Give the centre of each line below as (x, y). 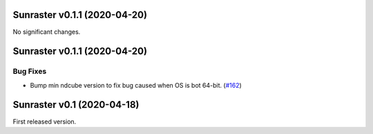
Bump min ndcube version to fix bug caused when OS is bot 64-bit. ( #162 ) (136, 85)
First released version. (45, 122)
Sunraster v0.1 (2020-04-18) (76, 105)
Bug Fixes (30, 71)
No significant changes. (47, 32)
